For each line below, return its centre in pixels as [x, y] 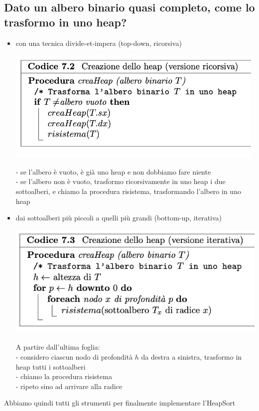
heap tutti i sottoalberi [51, 366]
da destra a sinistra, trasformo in [192, 357]
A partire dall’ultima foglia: [58, 347]
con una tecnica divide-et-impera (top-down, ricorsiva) [99, 43]
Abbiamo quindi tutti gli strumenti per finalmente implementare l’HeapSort [120, 403]
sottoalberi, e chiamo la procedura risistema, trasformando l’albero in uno [128, 191]
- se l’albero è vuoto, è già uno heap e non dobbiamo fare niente [113, 171]
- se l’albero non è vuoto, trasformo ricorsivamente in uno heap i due [121, 181]
